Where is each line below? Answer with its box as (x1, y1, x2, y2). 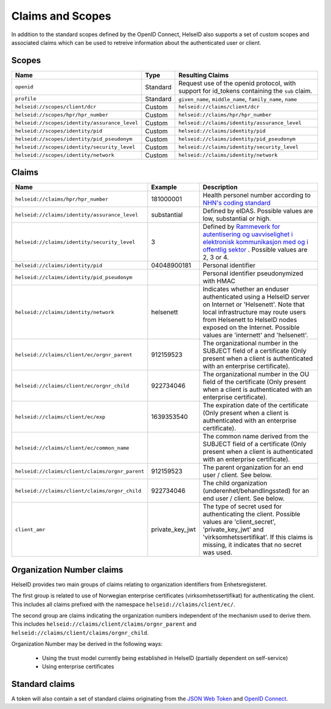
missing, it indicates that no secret (202, 540, 302, 549)
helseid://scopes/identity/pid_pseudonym (15, 136, 132, 142)
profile (15, 96, 37, 102)
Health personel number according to (202, 191, 311, 199)
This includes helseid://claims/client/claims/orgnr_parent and (11, 620, 197, 628)
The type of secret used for (202, 502, 282, 511)
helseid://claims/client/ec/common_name (15, 445, 130, 451)
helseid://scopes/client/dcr (15, 104, 97, 110)
